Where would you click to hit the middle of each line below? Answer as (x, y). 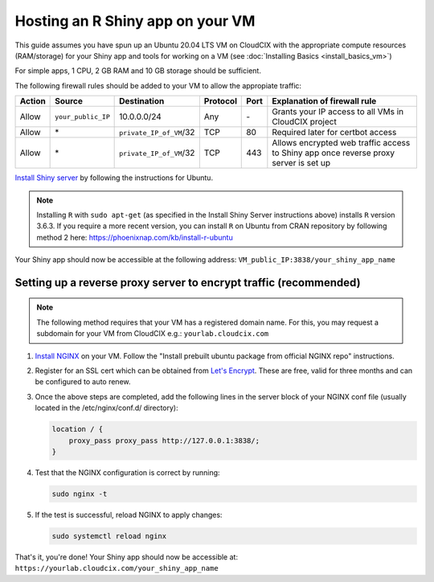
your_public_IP (82, 117)
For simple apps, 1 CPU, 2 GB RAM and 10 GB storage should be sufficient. (138, 71)
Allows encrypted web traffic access (341, 143)
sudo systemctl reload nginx (109, 536)
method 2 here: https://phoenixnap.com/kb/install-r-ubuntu (135, 237)
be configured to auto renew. (83, 382)
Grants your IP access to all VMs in (338, 112)
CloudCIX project (304, 122)
